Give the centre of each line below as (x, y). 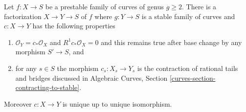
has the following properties (74, 26)
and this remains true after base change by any (171, 42)
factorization (23, 16)
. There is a (199, 6)
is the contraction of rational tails (188, 68)
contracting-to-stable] (47, 87)
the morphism (78, 68)
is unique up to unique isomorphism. (117, 103)
